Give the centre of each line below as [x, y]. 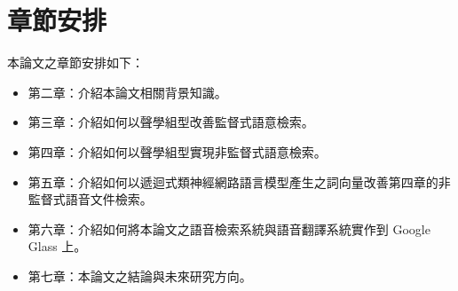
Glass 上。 [57, 246]
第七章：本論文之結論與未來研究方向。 [140, 275]
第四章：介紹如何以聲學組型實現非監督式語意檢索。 [177, 151]
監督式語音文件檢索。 [90, 199]
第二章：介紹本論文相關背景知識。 [127, 92]
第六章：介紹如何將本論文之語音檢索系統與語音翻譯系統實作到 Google [229, 228]
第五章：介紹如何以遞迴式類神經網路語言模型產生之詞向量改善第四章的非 [239, 181]
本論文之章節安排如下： [75, 63]
